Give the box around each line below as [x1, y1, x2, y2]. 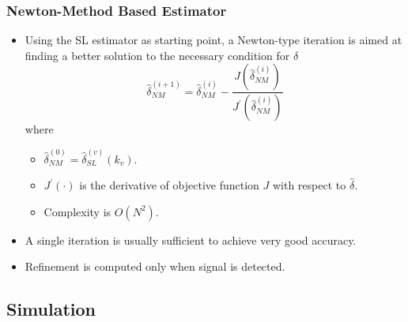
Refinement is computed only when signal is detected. [25, 258, 285, 275]
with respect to [272, 177, 346, 193]
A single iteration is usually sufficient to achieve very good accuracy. [25, 231, 357, 248]
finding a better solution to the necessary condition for [25, 47, 290, 63]
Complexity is [43, 203, 111, 219]
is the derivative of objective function [79, 177, 259, 193]
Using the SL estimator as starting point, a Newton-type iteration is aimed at [25, 32, 402, 48]
